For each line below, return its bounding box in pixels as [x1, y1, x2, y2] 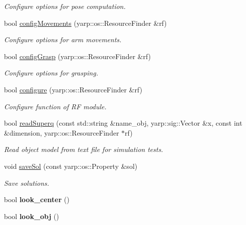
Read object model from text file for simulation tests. [4, 144, 164, 154]
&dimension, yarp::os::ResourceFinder [4, 127, 119, 138]
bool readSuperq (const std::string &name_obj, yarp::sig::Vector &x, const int [4, 118, 243, 128]
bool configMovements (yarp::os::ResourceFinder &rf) [4, 17, 167, 28]
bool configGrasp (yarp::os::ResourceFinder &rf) [4, 51, 151, 61]
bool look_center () [4, 194, 70, 205]
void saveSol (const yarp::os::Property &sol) [4, 160, 138, 171]
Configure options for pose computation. [4, 1, 126, 11]
